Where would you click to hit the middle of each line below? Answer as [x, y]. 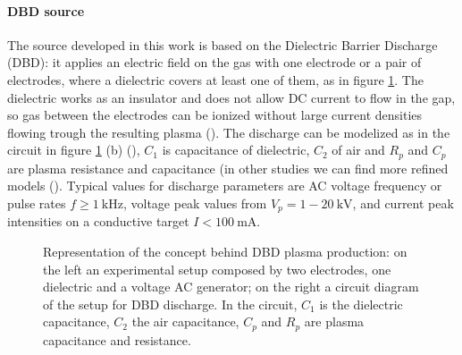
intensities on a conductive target [98, 221]
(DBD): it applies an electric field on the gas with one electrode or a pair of [214, 62]
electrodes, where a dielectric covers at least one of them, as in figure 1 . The [215, 79]
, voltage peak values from [195, 203]
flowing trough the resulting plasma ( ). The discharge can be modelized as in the [229, 132]
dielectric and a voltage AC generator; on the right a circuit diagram [231, 287]
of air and [358, 150]
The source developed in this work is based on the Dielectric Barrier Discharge [223, 44]
